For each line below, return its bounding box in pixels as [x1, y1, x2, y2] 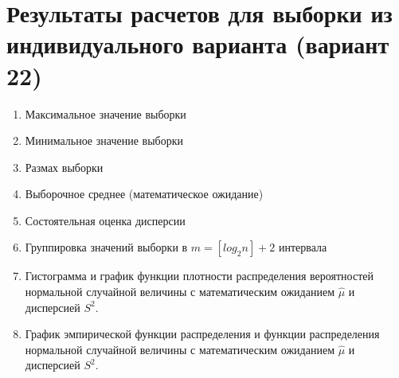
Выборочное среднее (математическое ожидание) [25, 185, 264, 202]
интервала [278, 239, 327, 255]
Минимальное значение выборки [25, 132, 183, 149]
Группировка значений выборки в [25, 239, 188, 255]
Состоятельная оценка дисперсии [25, 212, 186, 228]
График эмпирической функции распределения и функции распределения [25, 325, 380, 342]
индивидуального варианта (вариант [6, 28, 389, 60]
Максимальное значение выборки [25, 105, 186, 122]
